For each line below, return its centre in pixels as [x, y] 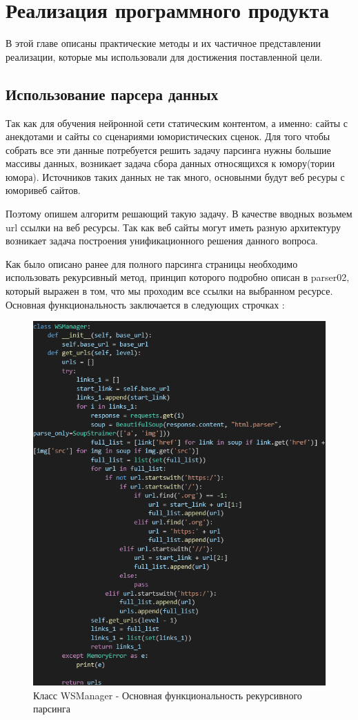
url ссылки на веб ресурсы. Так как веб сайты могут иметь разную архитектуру [173, 227]
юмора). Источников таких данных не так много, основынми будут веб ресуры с [175, 176]
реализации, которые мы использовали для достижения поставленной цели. [164, 56]
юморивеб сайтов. [43, 190]
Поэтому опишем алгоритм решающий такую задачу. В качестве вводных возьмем [179, 214]
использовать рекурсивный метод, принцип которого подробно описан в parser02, [178, 277]
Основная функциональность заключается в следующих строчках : [145, 304]
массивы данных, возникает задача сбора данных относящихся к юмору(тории [170, 163]
